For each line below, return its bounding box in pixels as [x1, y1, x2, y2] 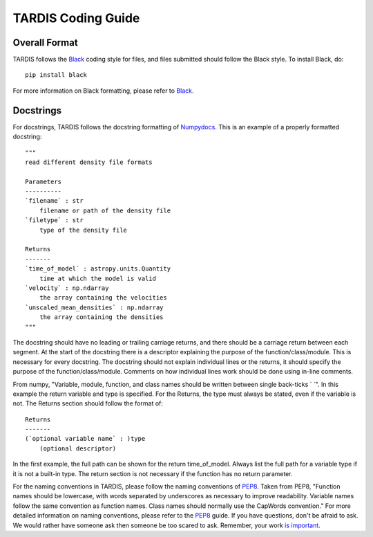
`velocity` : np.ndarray [25, 284, 109, 292]
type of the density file [39, 226, 128, 234]
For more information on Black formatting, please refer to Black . [12, 87, 194, 95]
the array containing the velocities [39, 294, 167, 302]
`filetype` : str [25, 217, 84, 224]
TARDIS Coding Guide [12, 10, 140, 26]
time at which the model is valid [39, 274, 157, 282]
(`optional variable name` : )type [25, 435, 146, 443]
